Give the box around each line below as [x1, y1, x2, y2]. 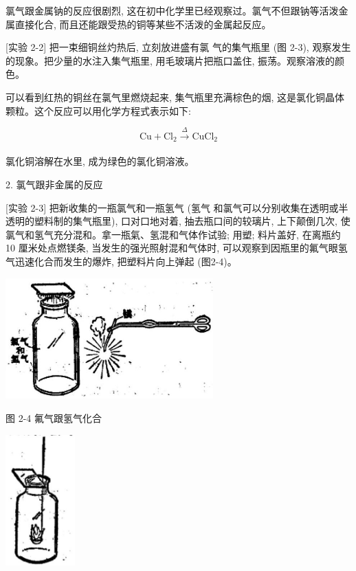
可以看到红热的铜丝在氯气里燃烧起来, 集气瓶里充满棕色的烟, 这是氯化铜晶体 [5, 89, 345, 104]
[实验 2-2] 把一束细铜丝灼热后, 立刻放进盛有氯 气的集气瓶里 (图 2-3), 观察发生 [5, 40, 351, 54]
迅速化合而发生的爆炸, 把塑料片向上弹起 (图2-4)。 [14, 254, 237, 268]
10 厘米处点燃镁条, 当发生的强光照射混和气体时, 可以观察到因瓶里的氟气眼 [5, 240, 338, 255]
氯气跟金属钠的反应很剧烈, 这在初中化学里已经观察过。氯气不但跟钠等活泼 [5, 3, 339, 17]
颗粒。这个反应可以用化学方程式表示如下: [5, 103, 191, 117]
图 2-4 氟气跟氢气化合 [5, 410, 102, 425]
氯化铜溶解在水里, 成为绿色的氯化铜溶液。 [5, 154, 194, 168]
